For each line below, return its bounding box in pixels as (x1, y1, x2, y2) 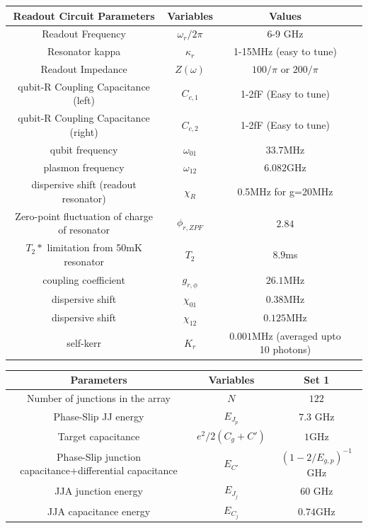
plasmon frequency (43, 159, 125, 174)
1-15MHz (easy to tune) (234, 44, 337, 59)
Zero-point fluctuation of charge (15, 208, 153, 223)
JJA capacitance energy (47, 503, 151, 518)
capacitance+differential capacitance (20, 463, 178, 478)
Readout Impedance (40, 62, 127, 76)
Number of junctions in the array (27, 390, 171, 405)
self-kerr (67, 335, 101, 350)
